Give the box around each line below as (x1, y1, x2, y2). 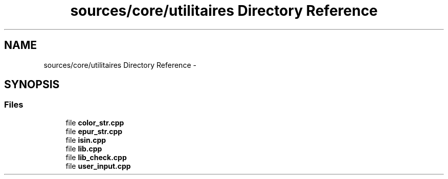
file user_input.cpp (65, 161, 131, 170)
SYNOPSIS (4, 78, 60, 91)
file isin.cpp (65, 135, 106, 144)
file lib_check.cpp (65, 152, 127, 162)
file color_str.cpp (65, 118, 124, 127)
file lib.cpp (65, 144, 102, 153)
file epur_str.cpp (65, 126, 123, 136)
